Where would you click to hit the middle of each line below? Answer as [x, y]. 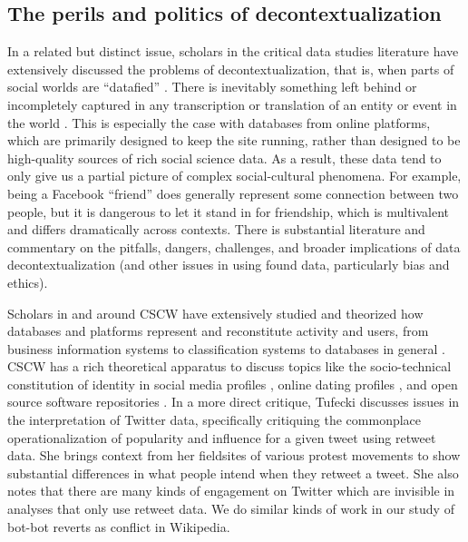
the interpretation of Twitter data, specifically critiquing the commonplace [214, 420]
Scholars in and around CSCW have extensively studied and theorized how [215, 313]
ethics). [28, 282]
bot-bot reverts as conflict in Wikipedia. [119, 526]
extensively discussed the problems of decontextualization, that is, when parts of [231, 69]
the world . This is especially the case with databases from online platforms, [219, 122]
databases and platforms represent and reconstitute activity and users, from [218, 331]
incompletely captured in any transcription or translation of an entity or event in [232, 104]
